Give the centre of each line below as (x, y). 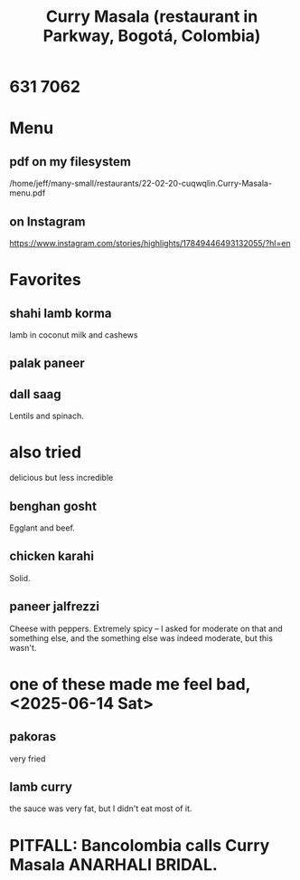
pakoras (33, 737)
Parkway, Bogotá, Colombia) (152, 36)
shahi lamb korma (61, 313)
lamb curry (41, 786)
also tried (46, 452)
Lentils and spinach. (47, 416)
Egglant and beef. (42, 528)
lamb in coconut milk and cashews (74, 335)
